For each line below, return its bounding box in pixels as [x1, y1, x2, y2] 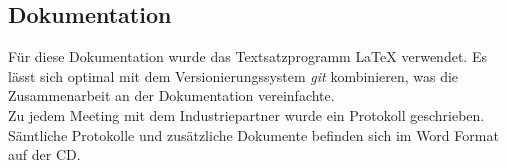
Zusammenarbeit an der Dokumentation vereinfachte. [8, 85, 335, 106]
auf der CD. [8, 144, 81, 165]
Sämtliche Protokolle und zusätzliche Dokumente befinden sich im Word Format [8, 124, 499, 145]
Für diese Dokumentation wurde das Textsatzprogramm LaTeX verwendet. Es [8, 46, 487, 67]
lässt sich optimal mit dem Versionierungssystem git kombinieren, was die [8, 65, 459, 86]
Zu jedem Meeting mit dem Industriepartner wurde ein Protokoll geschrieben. [8, 104, 485, 125]
